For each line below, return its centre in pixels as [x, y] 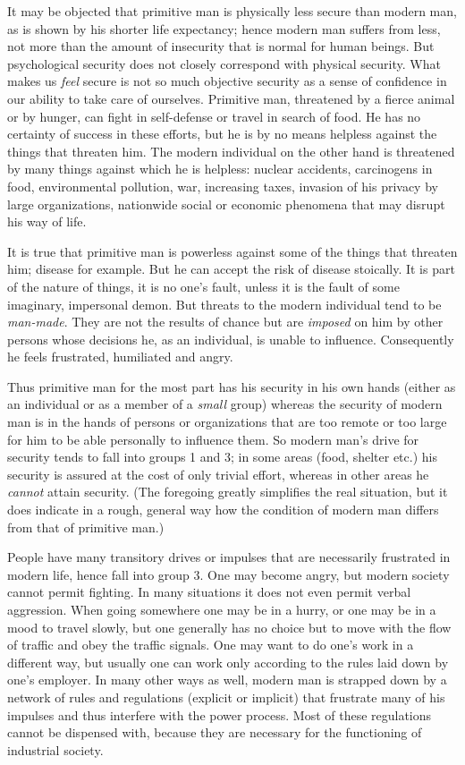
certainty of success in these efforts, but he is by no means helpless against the [222, 134]
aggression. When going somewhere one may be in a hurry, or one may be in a [222, 609]
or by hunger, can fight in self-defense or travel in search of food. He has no [214, 116]
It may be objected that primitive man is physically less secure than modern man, [232, 11]
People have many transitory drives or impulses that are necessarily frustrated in [229, 557]
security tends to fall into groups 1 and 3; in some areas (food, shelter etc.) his [222, 457]
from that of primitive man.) [86, 527]
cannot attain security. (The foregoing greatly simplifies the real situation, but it [228, 492]
